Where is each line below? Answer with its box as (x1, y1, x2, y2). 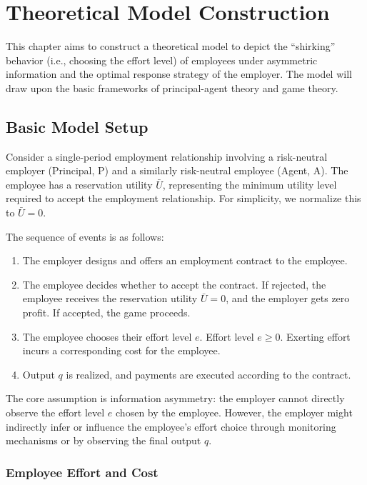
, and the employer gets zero (226, 291, 350, 306)
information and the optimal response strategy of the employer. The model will (6, 66, 352, 81)
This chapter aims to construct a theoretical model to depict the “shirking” (6, 39, 336, 54)
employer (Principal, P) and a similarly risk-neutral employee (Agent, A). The (6, 163, 348, 178)
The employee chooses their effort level (22, 329, 192, 344)
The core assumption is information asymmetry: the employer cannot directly (6, 391, 345, 406)
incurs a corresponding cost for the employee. (22, 343, 221, 358)
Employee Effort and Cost (6, 463, 159, 481)
